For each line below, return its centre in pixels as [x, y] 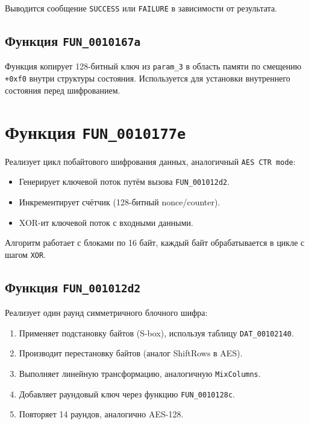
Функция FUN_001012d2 [73, 287]
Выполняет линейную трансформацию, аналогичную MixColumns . [140, 373]
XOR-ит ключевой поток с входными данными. [106, 222]
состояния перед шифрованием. [63, 90]
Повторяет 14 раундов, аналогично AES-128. [101, 414]
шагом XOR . [26, 254]
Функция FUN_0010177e [95, 131]
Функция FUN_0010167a [73, 41]
